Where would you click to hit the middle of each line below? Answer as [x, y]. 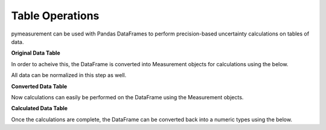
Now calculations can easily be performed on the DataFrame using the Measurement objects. [127, 97]
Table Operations [55, 16]
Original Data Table [36, 53]
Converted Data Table [39, 86]
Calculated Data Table [39, 108]
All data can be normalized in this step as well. [69, 75]
